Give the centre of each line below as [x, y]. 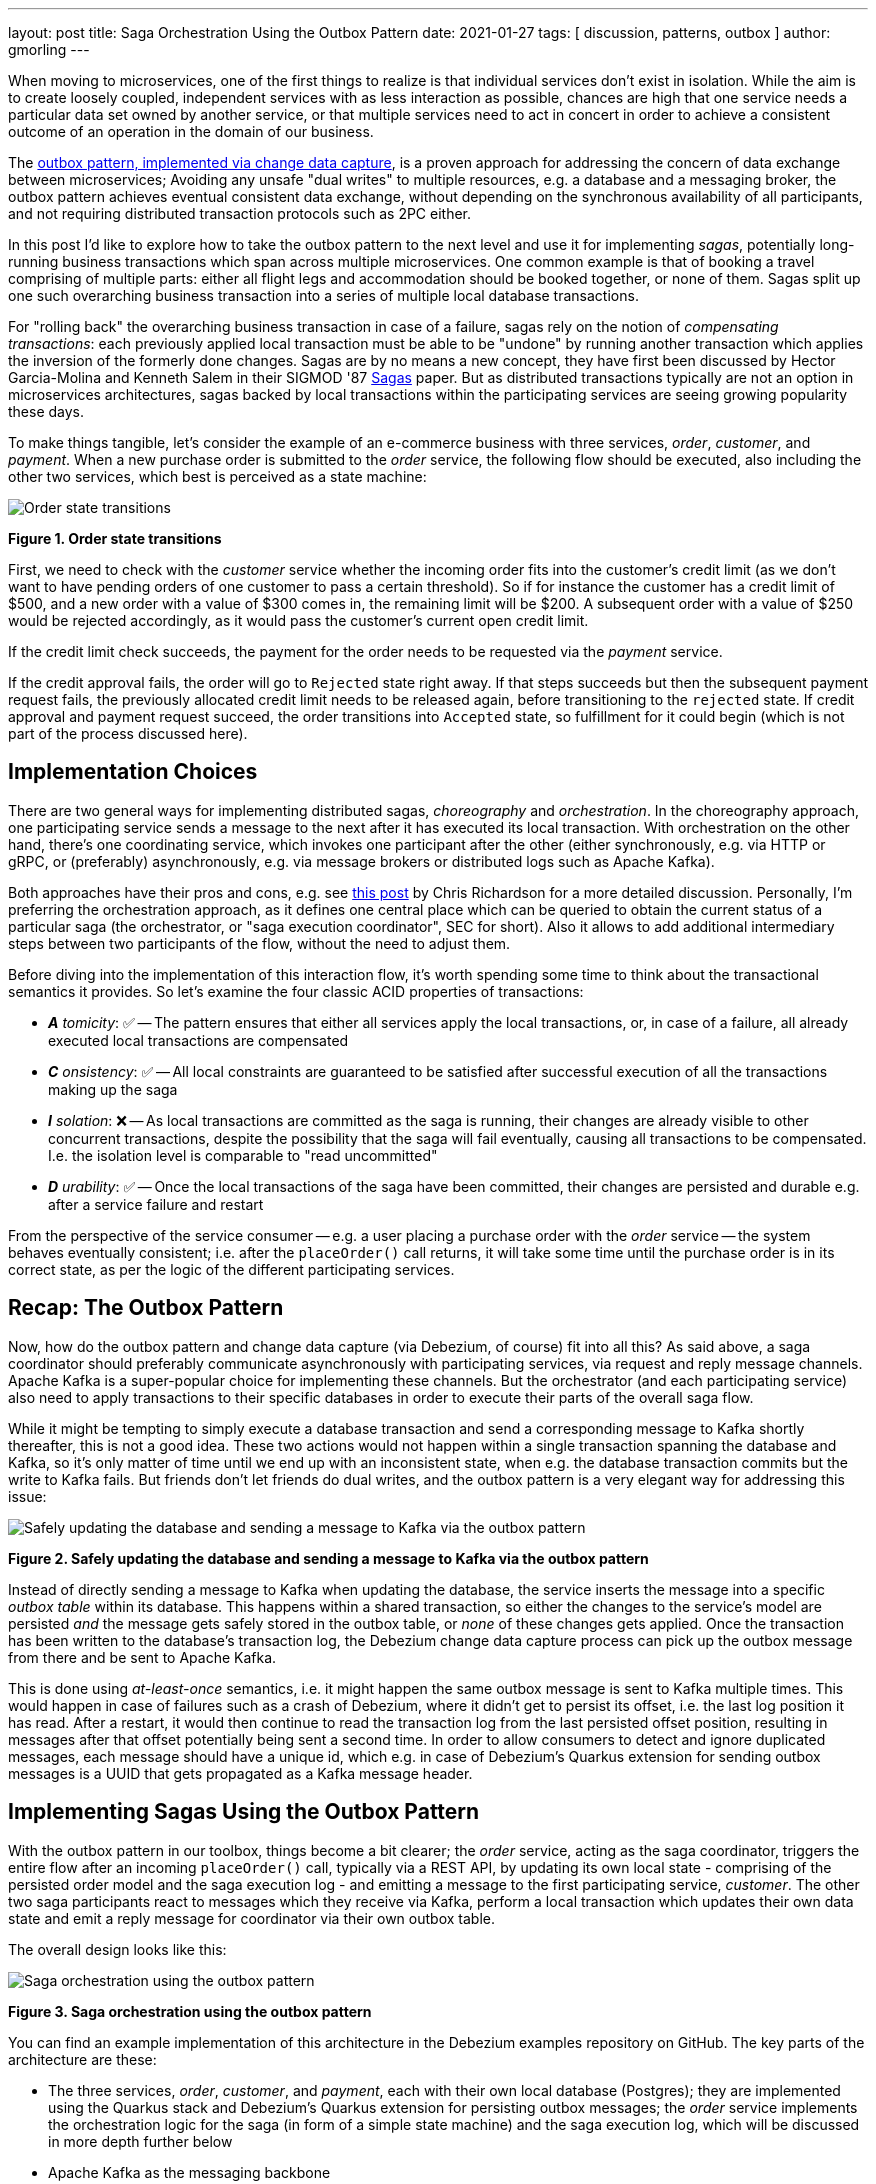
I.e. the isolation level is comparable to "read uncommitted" [243, 1155]
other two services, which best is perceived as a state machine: [217, 476]
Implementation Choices [133, 772]
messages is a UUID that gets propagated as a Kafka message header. [240, 1773]
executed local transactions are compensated [198, 1040]
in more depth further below [140, 2141]
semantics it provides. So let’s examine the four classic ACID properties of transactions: [296, 991]
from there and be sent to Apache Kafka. [142, 1657]
